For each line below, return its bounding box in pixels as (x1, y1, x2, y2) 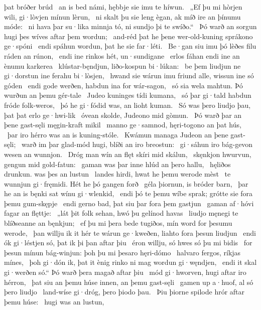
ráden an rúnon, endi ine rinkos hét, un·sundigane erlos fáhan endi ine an (4, 50, 240, 61)
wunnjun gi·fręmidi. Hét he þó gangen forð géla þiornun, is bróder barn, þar (4, 178, 248, 189)
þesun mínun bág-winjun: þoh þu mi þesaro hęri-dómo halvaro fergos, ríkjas (4, 247, 241, 257)
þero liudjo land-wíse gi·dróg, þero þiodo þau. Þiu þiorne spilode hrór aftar (4, 286, 245, 297)
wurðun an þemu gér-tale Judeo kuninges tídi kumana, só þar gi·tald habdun (4, 90, 251, 100)
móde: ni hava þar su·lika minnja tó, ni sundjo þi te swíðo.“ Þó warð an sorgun (4, 21, 257, 32)
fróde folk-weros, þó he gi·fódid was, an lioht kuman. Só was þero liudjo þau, (4, 99, 251, 110)
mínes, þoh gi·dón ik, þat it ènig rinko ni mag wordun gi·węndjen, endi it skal (4, 257, 257, 267)
